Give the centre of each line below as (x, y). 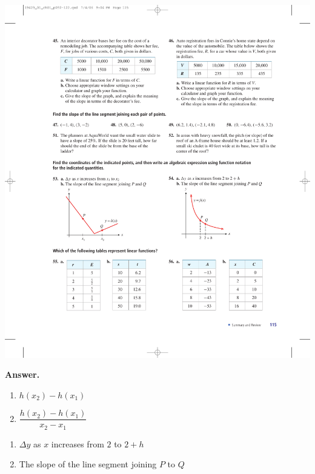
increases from (78, 443)
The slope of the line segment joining (88, 464)
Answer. (22, 374)
